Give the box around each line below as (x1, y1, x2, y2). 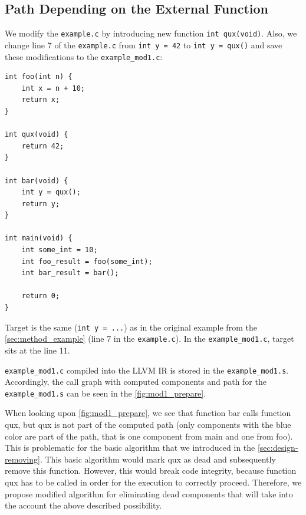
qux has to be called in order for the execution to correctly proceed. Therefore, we (5, 476, 302, 488)
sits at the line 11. (5, 344, 70, 356)
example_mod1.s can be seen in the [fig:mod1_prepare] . (5, 387, 206, 399)
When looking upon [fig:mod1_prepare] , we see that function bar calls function (5, 407, 291, 419)
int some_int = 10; (21, 246, 98, 255)
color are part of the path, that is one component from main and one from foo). (5, 430, 293, 442)
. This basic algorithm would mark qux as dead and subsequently (40, 453, 276, 465)
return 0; (21, 292, 60, 301)
